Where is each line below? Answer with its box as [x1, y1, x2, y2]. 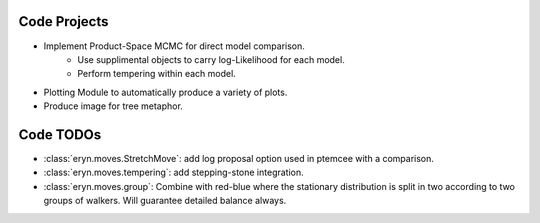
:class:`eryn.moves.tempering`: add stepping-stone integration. [43, 166, 304, 179]
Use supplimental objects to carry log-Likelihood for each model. [77, 53, 345, 65]
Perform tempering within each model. [77, 68, 237, 80]
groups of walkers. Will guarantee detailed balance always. [43, 195, 287, 207]
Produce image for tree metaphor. [43, 100, 184, 112]
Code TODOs [18, 126, 102, 143]
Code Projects [18, 13, 109, 30]
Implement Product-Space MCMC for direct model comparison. [43, 40, 305, 52]
